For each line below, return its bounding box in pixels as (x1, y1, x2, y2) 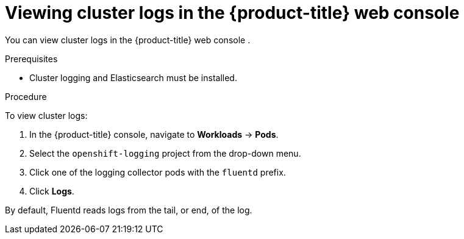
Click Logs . (29, 185, 74, 196)
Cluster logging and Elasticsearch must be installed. (29, 72, 237, 83)
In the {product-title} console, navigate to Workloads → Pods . (29, 129, 279, 140)
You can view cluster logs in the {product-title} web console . (5, 34, 251, 45)
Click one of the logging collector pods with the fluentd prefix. (29, 166, 286, 177)
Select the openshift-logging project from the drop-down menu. (29, 148, 301, 159)
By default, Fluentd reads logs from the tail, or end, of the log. (5, 204, 252, 215)
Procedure (5, 91, 47, 102)
